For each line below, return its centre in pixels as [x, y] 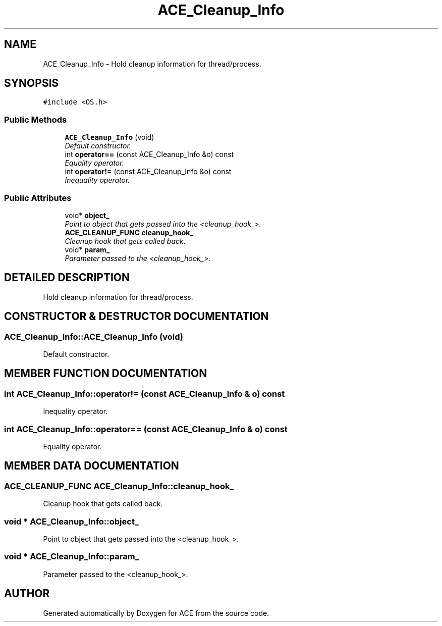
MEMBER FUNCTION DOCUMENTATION [106, 374]
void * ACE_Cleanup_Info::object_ [71, 521]
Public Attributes [38, 198]
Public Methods [36, 119]
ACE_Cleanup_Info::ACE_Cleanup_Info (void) [94, 336]
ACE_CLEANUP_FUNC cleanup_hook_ [129, 232]
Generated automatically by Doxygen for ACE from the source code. [156, 613]
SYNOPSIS [32, 83]
